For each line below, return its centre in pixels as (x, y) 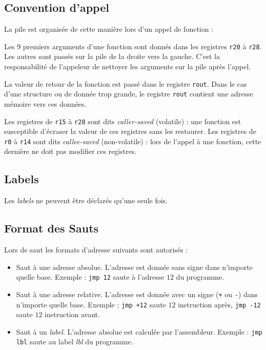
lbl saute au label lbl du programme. (75, 342)
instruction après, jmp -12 (219, 304)
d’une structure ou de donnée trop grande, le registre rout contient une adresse (129, 94)
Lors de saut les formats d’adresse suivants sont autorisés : (96, 250)
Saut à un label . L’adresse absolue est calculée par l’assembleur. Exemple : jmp (139, 331)
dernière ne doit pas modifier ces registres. (70, 151)
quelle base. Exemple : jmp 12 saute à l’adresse (90, 277)
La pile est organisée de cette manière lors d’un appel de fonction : (109, 29)
